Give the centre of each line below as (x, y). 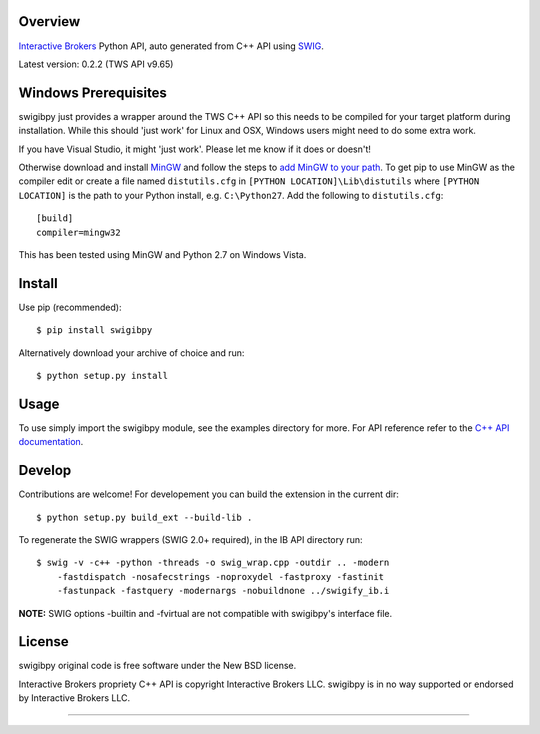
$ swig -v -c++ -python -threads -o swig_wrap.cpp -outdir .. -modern (213, 563)
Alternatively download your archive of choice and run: (131, 352)
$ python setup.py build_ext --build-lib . (144, 517)
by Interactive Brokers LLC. (74, 698)
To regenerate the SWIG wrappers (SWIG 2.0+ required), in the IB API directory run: (191, 539)
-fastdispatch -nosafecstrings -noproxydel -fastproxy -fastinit (220, 576)
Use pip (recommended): (70, 307)
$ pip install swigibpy (94, 330)
